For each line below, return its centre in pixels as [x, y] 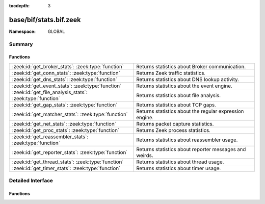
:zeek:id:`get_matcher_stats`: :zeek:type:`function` [70, 114]
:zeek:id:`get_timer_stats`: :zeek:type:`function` [66, 168]
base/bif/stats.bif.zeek [45, 20]
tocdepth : [19, 6]
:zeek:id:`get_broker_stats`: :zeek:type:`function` [68, 66]
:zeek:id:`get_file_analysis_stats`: [50, 92]
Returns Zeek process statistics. [173, 130]
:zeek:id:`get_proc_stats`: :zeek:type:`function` [66, 130]
